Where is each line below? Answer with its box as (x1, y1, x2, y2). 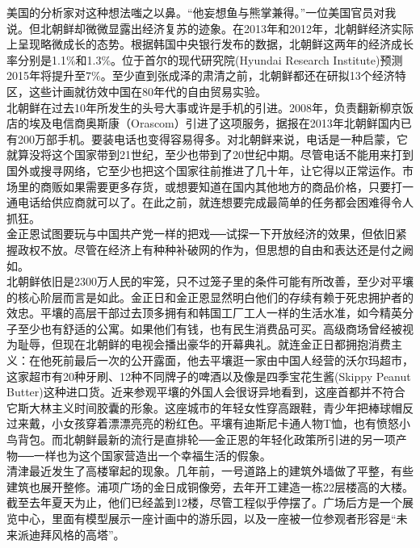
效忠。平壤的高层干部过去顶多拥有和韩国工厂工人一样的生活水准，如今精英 (6, 304, 402, 321)
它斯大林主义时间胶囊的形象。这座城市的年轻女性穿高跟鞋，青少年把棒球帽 (6, 399, 402, 416)
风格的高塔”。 (51, 525, 125, 542)
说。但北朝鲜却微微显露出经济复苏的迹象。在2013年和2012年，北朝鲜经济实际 (6, 19, 414, 36)
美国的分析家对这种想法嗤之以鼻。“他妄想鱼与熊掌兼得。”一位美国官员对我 (6, 4, 397, 20)
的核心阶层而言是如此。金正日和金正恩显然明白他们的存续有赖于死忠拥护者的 (6, 288, 414, 305)
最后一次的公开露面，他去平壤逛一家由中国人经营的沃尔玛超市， (73, 352, 414, 369)
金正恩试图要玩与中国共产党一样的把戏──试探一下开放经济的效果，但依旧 (6, 225, 396, 242)
